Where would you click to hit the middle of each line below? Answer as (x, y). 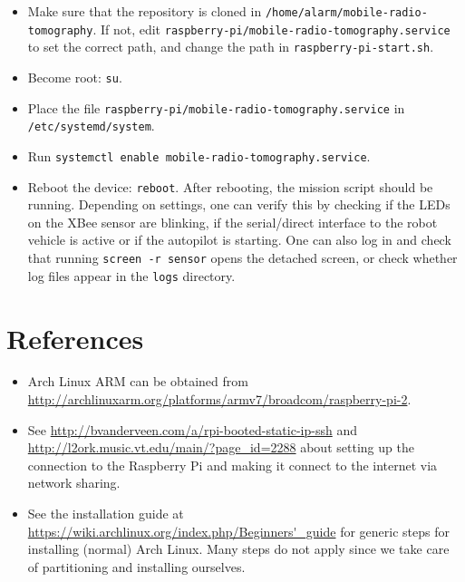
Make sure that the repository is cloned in (145, 11)
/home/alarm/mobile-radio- (346, 13)
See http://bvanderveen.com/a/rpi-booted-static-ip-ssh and (192, 429)
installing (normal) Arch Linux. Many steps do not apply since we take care (238, 549)
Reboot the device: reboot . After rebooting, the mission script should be (230, 186)
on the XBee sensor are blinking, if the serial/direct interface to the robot (232, 222)
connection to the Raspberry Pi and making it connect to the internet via (232, 465)
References (75, 338)
